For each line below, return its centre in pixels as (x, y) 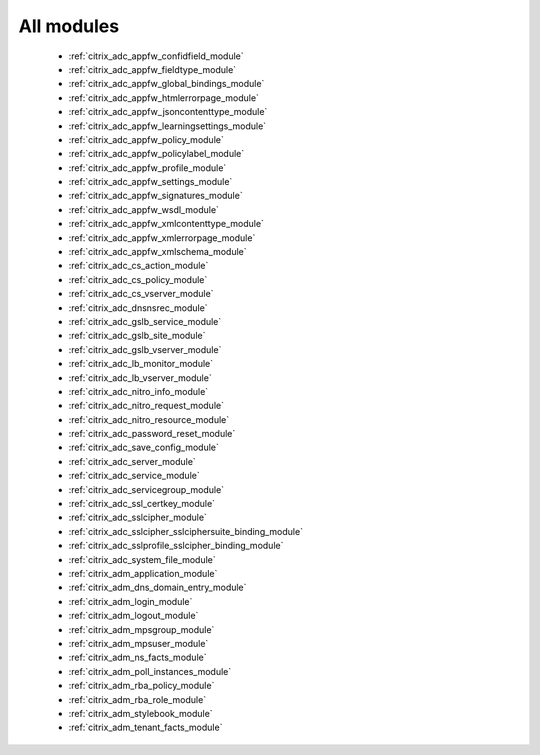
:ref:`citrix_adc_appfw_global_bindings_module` (166, 84)
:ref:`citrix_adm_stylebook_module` (141, 713)
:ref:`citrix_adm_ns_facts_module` (137, 657)
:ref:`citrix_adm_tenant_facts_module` (145, 727)
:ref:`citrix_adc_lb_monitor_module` (141, 364)
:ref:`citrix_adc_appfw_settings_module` (150, 182)
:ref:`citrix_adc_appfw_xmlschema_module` (157, 252)
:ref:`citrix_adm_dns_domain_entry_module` (157, 587)
